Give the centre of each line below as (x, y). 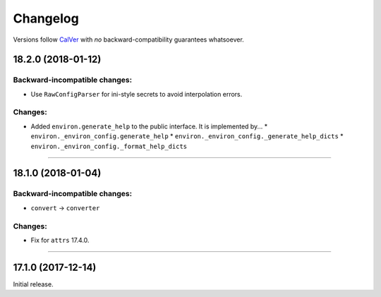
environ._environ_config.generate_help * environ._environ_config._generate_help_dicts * (187, 136)
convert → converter (65, 207)
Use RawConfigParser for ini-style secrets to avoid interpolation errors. (137, 94)
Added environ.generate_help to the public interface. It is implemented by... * (149, 126)
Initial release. (33, 284)
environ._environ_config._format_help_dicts (109, 146)
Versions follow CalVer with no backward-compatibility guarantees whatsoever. (129, 40)
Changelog (46, 18)
